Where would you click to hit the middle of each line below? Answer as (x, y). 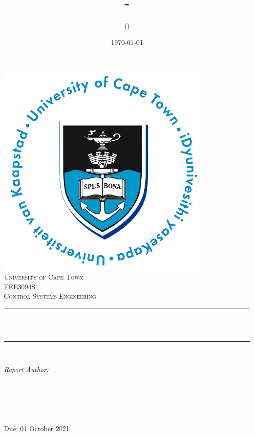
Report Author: (26, 369)
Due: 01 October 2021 (37, 428)
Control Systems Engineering (50, 296)
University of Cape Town (44, 276)
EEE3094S (20, 286)
